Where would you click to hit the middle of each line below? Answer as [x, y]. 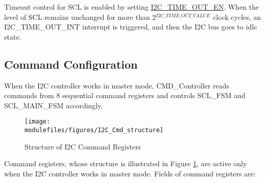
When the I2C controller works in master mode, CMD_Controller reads [117, 85]
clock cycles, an [237, 17]
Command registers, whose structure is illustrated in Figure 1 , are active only [126, 163]
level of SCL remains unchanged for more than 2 [80, 17]
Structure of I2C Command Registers [83, 146]
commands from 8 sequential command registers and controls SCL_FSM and [125, 95]
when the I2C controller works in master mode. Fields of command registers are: [130, 173]
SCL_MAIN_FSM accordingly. [54, 105]
